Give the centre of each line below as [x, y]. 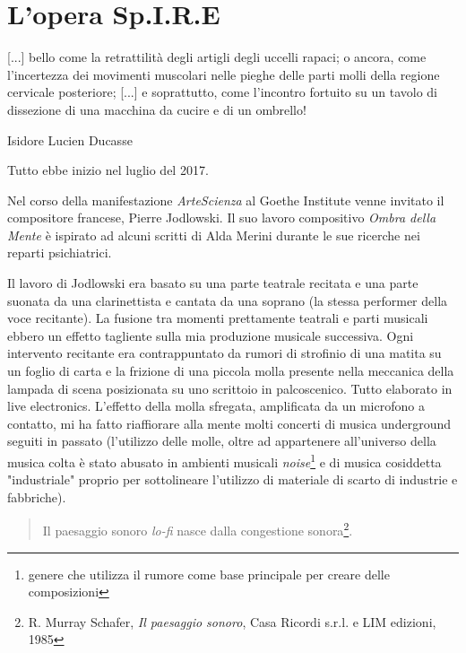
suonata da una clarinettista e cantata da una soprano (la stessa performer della [228, 300]
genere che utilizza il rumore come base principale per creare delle [209, 574]
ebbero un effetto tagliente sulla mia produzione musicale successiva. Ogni [211, 335]
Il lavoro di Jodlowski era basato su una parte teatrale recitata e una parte [213, 283]
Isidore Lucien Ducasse [70, 139]
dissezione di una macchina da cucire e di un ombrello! [157, 109]
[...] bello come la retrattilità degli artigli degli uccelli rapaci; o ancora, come [217, 57]
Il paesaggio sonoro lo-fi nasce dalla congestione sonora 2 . [198, 529]
